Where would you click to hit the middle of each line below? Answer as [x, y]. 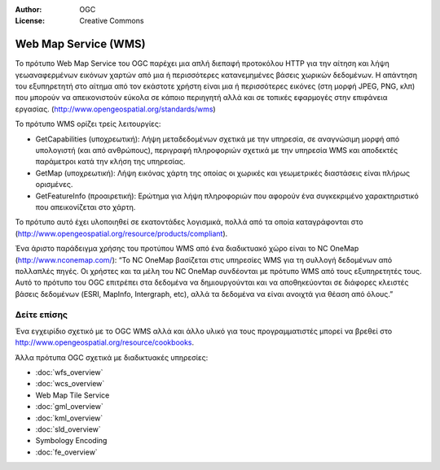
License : [30, 21]
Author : [29, 9]
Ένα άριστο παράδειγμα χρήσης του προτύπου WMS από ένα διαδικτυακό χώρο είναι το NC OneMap [187, 249]
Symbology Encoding [71, 441]
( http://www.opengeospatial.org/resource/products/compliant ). [121, 233]
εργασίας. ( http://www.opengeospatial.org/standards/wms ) [115, 109]
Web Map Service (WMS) [80, 44]
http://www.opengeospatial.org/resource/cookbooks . [105, 342]
